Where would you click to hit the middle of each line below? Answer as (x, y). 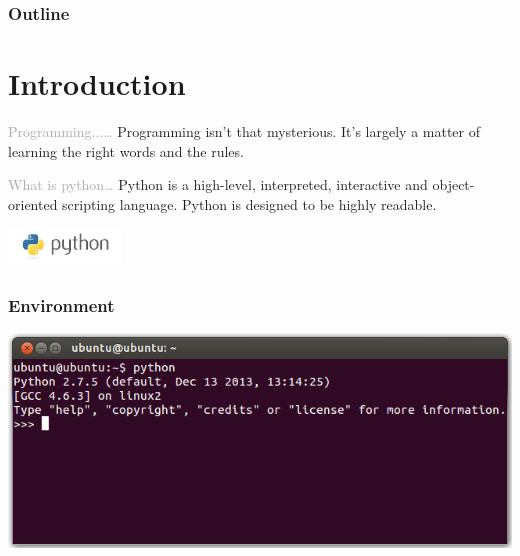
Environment (61, 304)
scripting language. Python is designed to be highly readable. (249, 203)
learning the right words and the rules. (126, 150)
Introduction (97, 83)
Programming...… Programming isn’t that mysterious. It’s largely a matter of (244, 130)
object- (453, 184)
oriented (33, 203)
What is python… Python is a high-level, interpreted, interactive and (218, 184)
